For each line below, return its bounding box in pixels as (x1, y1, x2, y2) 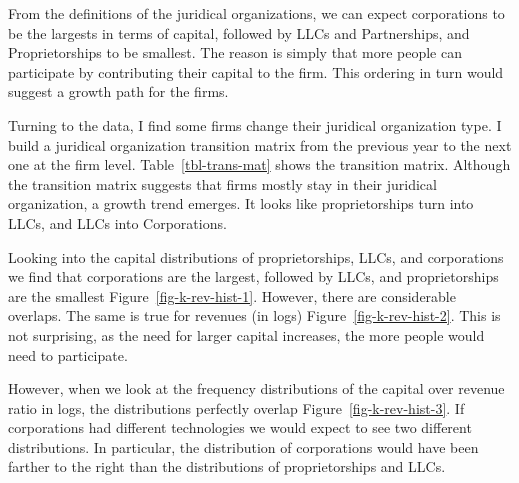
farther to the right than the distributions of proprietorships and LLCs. (8, 456, 446, 477)
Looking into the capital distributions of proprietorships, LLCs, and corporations (8, 246, 504, 267)
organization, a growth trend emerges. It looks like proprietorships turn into (8, 193, 474, 214)
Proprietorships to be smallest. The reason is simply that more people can (8, 42, 462, 63)
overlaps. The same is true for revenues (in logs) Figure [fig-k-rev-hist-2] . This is (8, 305, 501, 326)
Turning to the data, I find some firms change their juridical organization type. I (8, 114, 502, 135)
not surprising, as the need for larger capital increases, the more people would (8, 324, 485, 345)
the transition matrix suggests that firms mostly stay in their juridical (8, 173, 437, 194)
